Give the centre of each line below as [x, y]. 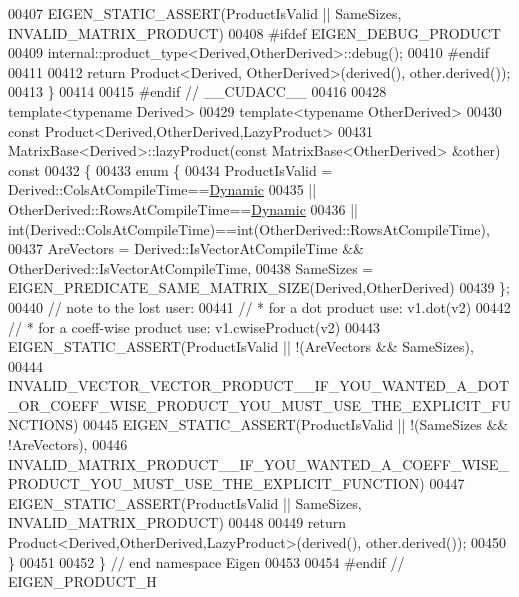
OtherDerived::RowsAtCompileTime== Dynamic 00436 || [183, 208]
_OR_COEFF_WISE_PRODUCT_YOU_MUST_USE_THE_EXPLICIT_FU [259, 404]
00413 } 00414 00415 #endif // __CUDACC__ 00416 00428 [197, 91]
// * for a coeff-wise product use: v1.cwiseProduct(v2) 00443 [194, 326]
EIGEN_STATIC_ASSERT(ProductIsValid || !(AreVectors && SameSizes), [241, 346]
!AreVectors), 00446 [68, 444]
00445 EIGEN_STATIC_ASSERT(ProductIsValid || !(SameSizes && [296, 424]
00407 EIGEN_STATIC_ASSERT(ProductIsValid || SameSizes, [205, 13]
